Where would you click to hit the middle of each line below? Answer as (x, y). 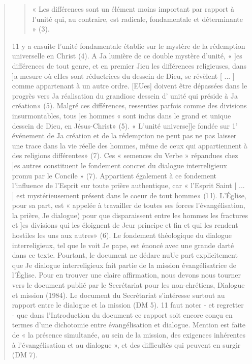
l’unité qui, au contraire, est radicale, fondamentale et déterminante (138, 19)
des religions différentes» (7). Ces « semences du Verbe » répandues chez (125, 155)
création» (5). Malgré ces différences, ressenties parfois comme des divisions (129, 105)
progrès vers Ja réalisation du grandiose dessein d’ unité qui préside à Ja (125, 95)
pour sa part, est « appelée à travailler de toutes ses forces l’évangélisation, (129, 205)
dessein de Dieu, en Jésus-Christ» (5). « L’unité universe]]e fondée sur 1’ (125, 125)
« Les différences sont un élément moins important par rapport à (133, 9)
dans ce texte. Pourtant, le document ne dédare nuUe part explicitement (125, 255)
